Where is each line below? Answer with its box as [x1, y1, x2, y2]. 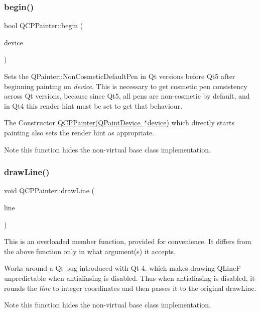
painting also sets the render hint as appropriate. [4, 127, 155, 137]
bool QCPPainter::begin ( [4, 20, 83, 31]
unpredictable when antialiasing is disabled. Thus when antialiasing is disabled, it [4, 272, 255, 283]
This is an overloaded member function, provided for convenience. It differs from [4, 236, 251, 247]
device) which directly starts [147, 117, 234, 128]
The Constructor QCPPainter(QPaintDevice [4, 117, 141, 128]
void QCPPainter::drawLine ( [4, 185, 94, 196]
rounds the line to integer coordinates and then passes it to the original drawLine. [4, 282, 256, 293]
